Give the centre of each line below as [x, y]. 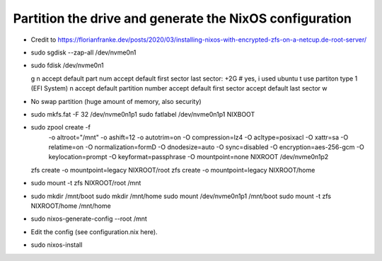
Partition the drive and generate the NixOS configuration [183, 18]
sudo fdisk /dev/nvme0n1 [67, 65]
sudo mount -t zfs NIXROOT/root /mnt [86, 183]
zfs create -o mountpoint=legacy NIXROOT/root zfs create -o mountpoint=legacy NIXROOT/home [173, 170]
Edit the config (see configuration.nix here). [94, 232]
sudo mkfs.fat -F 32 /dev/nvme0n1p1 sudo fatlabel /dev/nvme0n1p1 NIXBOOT [143, 114]
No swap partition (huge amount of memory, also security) [116, 101]
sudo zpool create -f [61, 127]
